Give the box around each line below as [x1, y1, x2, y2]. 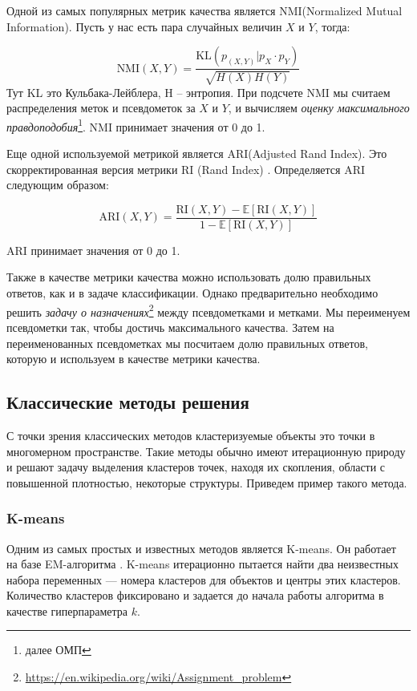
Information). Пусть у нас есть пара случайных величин [6, 18, 282, 34]
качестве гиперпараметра [6, 602, 128, 619]
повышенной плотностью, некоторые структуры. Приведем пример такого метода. [6, 474, 407, 491]
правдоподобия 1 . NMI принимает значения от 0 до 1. [6, 115, 265, 135]
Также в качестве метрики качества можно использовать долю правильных [6, 269, 371, 285]
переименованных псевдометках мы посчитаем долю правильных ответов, [6, 334, 368, 351]
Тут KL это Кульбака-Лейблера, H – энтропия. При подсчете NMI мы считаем [6, 83, 391, 100]
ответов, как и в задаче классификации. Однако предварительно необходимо [6, 285, 379, 301]
